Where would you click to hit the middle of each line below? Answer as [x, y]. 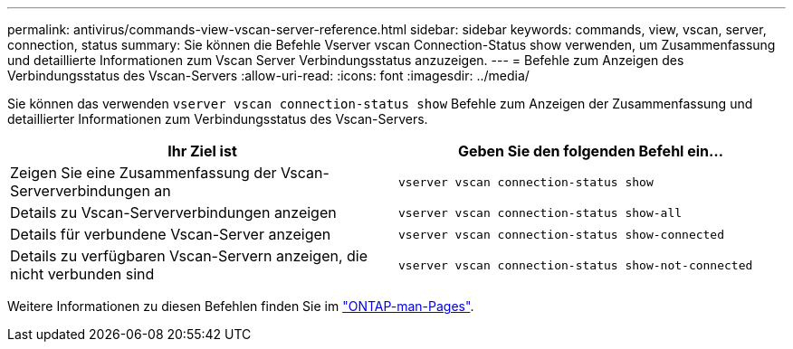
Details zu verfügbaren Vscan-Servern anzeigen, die [189, 256]
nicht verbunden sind [82, 274]
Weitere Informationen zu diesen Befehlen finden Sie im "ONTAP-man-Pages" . [241, 306]
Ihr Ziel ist [202, 151]
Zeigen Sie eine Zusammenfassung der [143, 173]
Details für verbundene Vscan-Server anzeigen [171, 234]
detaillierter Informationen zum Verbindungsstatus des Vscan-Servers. [218, 119]
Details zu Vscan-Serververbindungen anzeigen [173, 212]
